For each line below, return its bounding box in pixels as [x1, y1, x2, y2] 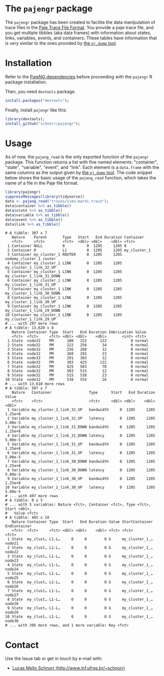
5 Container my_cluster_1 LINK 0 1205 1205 [7, 270, 122, 274]
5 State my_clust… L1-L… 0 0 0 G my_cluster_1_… [7, 571, 153, 576]
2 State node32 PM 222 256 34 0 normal [7, 343, 149, 348]
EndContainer [5, 524, 32, 529]
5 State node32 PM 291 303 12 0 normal [7, 356, 149, 361]
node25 [5, 575, 19, 580]
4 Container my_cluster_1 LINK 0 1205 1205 [7, 261, 122, 266]
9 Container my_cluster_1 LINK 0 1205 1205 [7, 304, 122, 309]
